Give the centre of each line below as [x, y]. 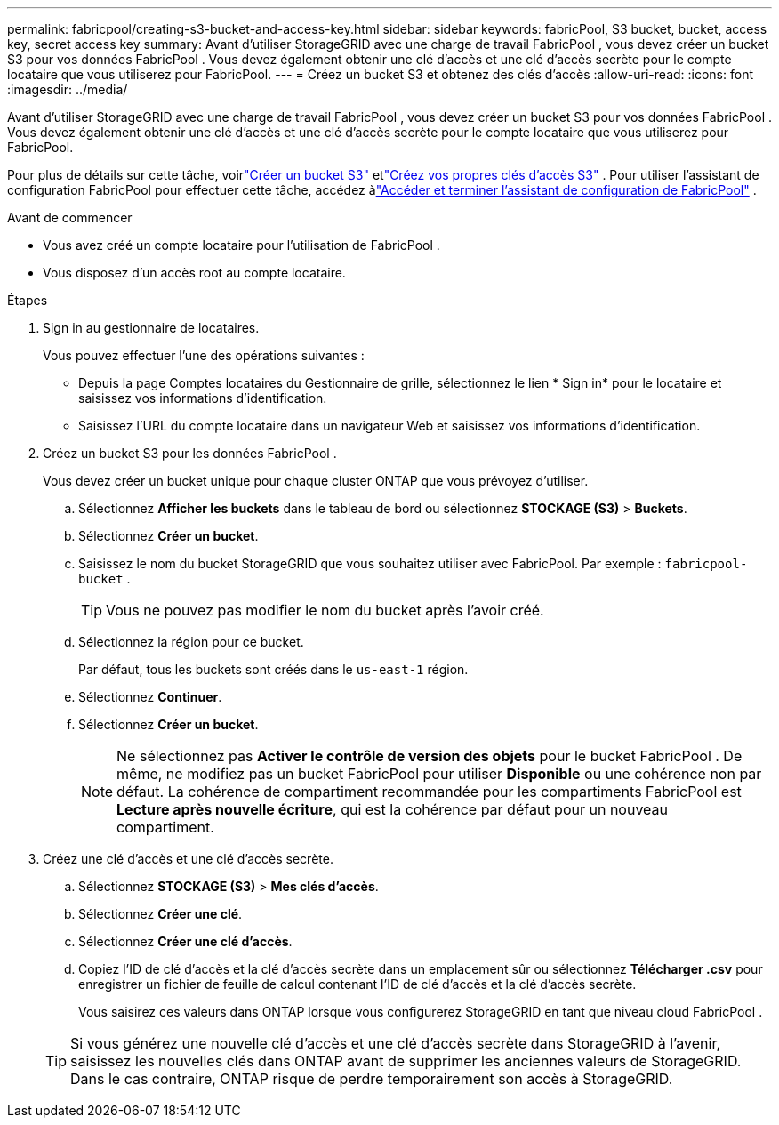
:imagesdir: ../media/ [68, 89]
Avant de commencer [70, 217]
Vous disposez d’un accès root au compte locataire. [194, 273]
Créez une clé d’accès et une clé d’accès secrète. [188, 859]
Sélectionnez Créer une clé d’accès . [185, 941]
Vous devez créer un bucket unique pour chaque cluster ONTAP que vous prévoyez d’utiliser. [316, 481]
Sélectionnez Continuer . [150, 697]
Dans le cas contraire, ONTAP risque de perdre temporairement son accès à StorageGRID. [372, 1079]
